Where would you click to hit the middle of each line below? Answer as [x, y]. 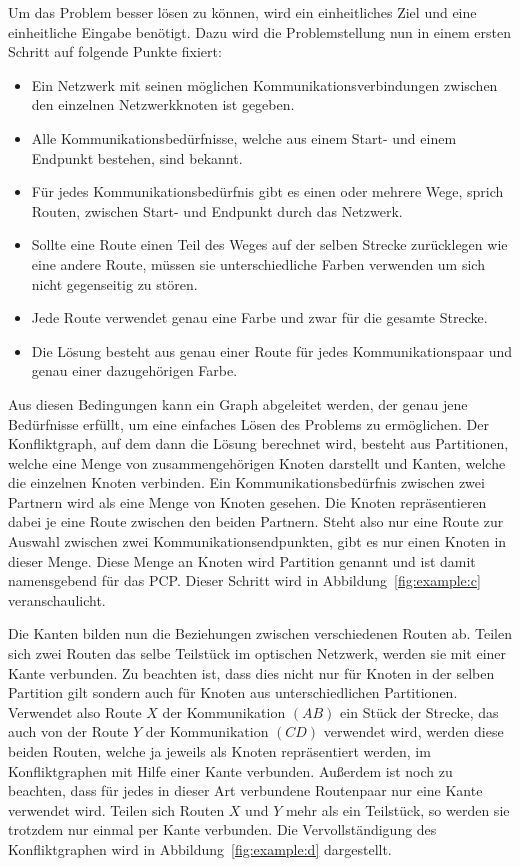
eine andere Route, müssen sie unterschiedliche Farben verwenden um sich [258, 263]
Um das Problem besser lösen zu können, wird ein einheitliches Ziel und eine [242, 12]
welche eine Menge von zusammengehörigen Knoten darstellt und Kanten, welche [257, 462]
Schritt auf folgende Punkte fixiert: [115, 51]
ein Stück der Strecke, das [419, 711]
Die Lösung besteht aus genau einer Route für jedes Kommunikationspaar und [272, 350]
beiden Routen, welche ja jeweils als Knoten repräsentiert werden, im [219, 751]
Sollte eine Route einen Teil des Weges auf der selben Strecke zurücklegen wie [269, 244]
